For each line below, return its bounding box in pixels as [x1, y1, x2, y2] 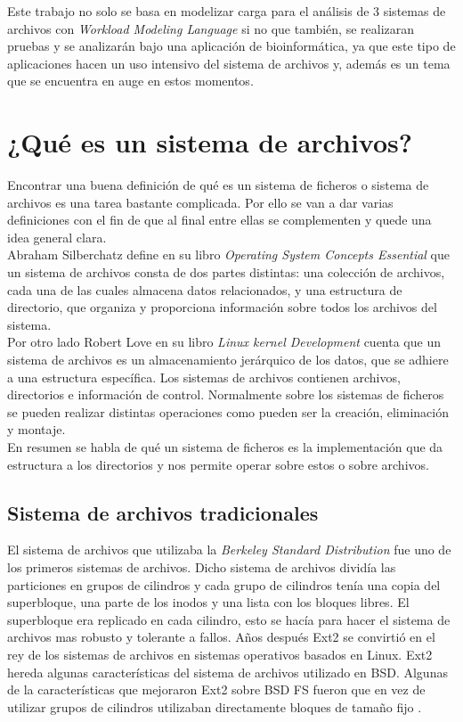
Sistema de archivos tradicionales [7, 498, 319, 526]
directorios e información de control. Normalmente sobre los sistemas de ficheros [7, 385, 444, 404]
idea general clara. [7, 227, 107, 246]
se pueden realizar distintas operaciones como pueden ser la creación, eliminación [7, 402, 449, 421]
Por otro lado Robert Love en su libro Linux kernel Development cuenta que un [7, 332, 441, 351]
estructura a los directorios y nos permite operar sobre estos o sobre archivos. [7, 455, 429, 473]
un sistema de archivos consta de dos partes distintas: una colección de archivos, [7, 263, 445, 282]
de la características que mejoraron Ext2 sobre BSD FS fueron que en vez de [7, 680, 426, 699]
